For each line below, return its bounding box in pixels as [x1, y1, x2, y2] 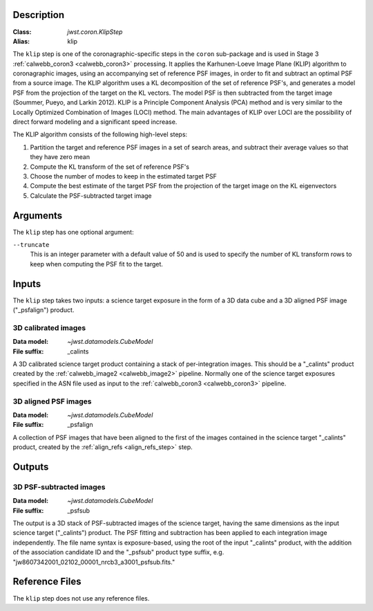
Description [12, 9, 65, 21]
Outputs [12, 461, 49, 473]
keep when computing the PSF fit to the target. [30, 259, 164, 268]
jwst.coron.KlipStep [67, 28, 123, 36]
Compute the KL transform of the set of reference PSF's [30, 163, 190, 171]
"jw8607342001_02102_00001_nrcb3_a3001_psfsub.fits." [12, 558, 175, 566]
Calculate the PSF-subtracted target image [30, 191, 152, 200]
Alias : [12, 37, 30, 45]
